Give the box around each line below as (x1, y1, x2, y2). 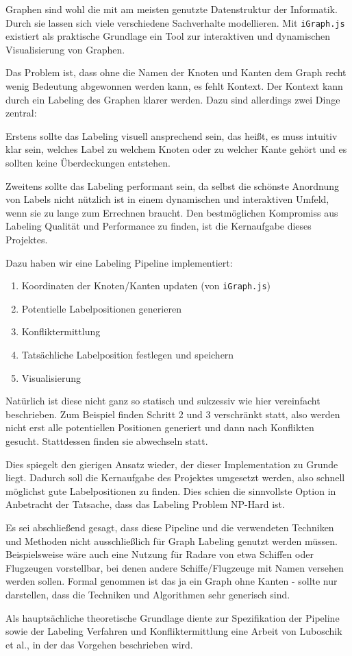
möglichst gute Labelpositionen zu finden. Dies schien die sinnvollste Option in (5, 483, 336, 498)
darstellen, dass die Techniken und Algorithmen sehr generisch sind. (5, 587, 290, 601)
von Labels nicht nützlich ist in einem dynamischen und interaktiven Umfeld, (5, 192, 329, 206)
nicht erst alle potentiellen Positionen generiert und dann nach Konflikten (5, 420, 314, 435)
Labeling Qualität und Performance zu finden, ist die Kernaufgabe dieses (5, 219, 312, 233)
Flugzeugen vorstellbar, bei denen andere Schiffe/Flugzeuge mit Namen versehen (5, 560, 344, 574)
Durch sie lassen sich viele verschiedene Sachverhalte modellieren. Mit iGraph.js (5, 15, 345, 29)
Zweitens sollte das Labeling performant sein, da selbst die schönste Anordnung (5, 178, 340, 193)
